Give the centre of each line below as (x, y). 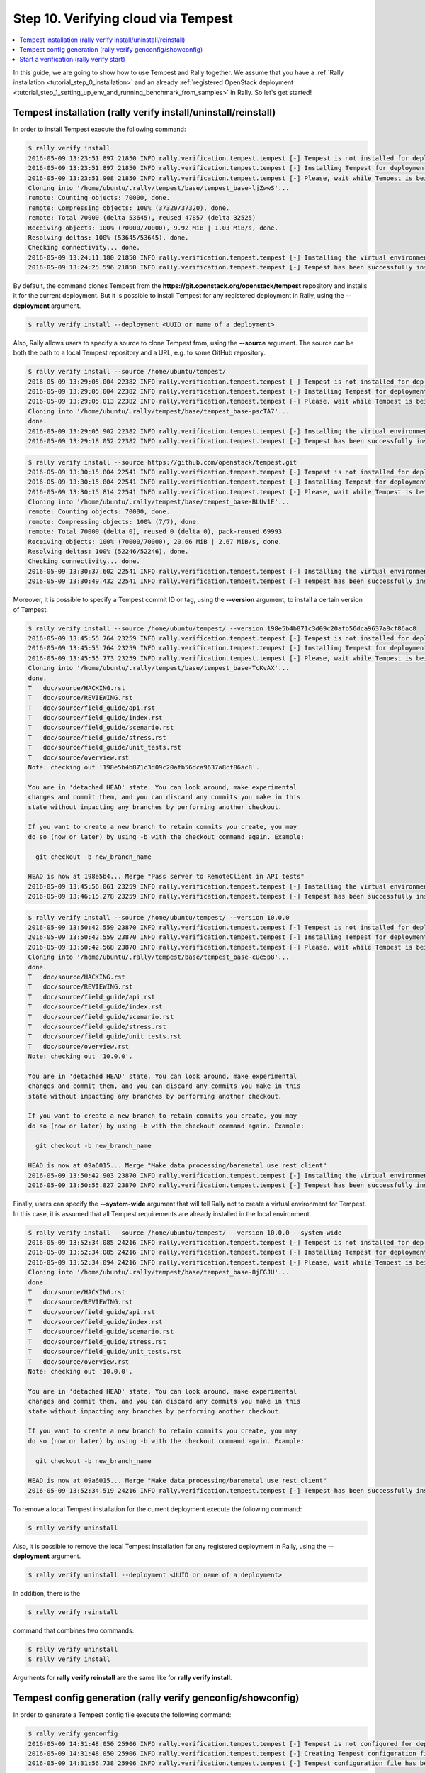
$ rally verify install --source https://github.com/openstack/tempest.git (163, 462)
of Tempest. (31, 609)
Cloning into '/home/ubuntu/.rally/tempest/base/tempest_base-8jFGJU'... (159, 1272)
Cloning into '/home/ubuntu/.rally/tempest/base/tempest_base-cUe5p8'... (159, 957)
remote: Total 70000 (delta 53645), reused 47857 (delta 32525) (142, 218)
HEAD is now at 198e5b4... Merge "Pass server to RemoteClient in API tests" (166, 877)
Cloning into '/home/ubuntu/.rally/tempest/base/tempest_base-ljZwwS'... (159, 188)
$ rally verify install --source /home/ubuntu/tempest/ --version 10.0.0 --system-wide (185, 1233)
